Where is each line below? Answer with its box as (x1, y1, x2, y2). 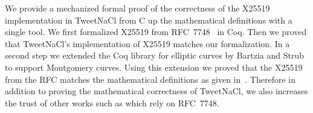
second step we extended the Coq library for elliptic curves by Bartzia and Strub (5, 49, 304, 62)
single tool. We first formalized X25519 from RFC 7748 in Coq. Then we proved (5, 25, 307, 38)
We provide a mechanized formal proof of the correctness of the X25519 (5, 2, 270, 14)
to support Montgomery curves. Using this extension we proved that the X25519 (5, 60, 303, 73)
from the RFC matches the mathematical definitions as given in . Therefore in (5, 73, 295, 85)
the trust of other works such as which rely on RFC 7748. (5, 96, 219, 109)
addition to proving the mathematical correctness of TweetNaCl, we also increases (5, 85, 308, 97)
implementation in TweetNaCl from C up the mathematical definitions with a (5, 13, 292, 26)
